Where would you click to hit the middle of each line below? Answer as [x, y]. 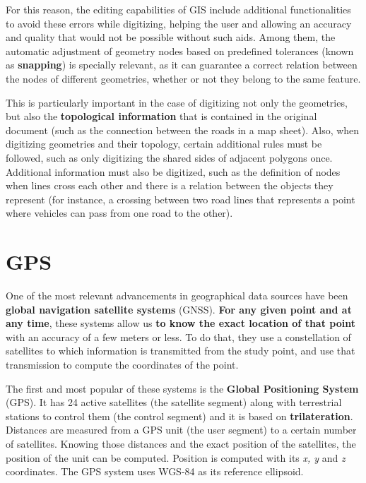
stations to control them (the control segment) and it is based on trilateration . [179, 416]
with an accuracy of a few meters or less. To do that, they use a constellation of [178, 336]
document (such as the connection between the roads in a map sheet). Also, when [183, 130]
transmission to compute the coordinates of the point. [122, 364]
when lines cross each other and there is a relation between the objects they [170, 185]
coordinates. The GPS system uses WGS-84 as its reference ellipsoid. [155, 471]
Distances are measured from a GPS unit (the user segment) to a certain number [181, 430]
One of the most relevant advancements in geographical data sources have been [177, 296]
